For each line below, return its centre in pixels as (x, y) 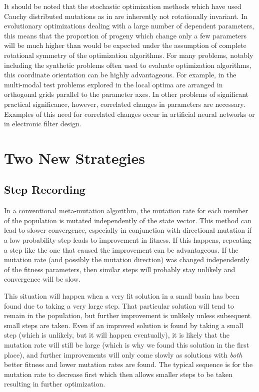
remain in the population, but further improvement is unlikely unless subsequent (127, 315)
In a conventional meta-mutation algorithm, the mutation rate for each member (126, 210)
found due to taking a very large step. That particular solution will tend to (119, 305)
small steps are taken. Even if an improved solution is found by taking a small (124, 325)
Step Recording (45, 190)
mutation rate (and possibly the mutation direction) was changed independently (127, 259)
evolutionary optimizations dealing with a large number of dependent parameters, (129, 26)
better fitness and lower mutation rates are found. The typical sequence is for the (128, 364)
